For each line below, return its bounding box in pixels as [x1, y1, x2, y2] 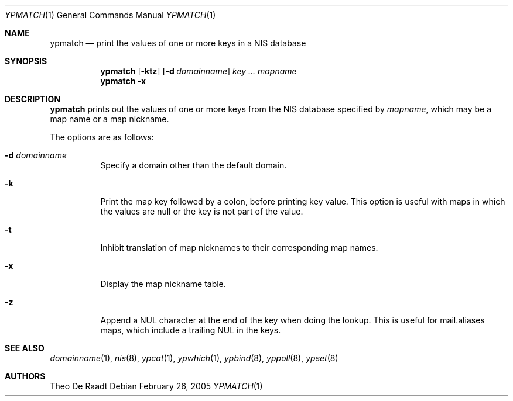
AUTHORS [5, 371, 46, 381]
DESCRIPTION [5, 94, 61, 104]
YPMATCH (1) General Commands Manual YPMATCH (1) [5, 10, 216, 20]
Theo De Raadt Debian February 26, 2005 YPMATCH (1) [50, 381, 263, 391]
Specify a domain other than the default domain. [100, 160, 287, 170]
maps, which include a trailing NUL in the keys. [100, 325, 281, 335]
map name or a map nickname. [50, 114, 169, 124]
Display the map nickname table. [100, 279, 226, 289]
